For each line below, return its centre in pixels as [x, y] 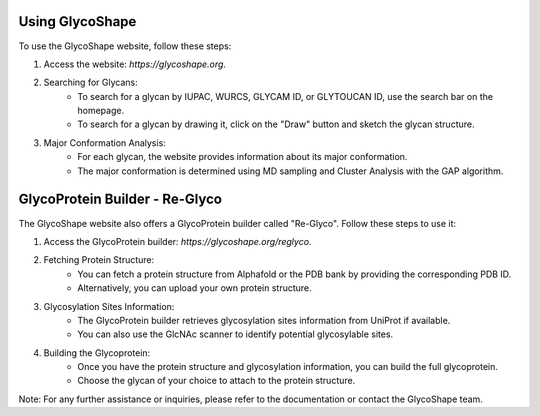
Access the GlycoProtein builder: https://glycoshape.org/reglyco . [177, 241]
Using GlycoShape [77, 21]
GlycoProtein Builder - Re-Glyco [120, 199]
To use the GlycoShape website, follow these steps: [125, 46]
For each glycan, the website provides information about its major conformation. [242, 157]
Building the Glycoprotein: [97, 352]
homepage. [101, 111]
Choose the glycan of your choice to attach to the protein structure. [216, 381]
